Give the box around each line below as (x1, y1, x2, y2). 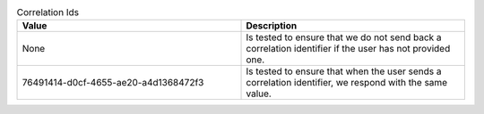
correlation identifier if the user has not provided (246, 43, 451, 55)
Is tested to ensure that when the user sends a (246, 65, 442, 77)
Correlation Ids (16, 6, 80, 19)
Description (246, 20, 298, 32)
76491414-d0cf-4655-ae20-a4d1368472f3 (22, 77, 204, 89)
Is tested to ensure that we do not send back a (246, 31, 443, 44)
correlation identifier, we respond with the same (246, 77, 448, 89)
